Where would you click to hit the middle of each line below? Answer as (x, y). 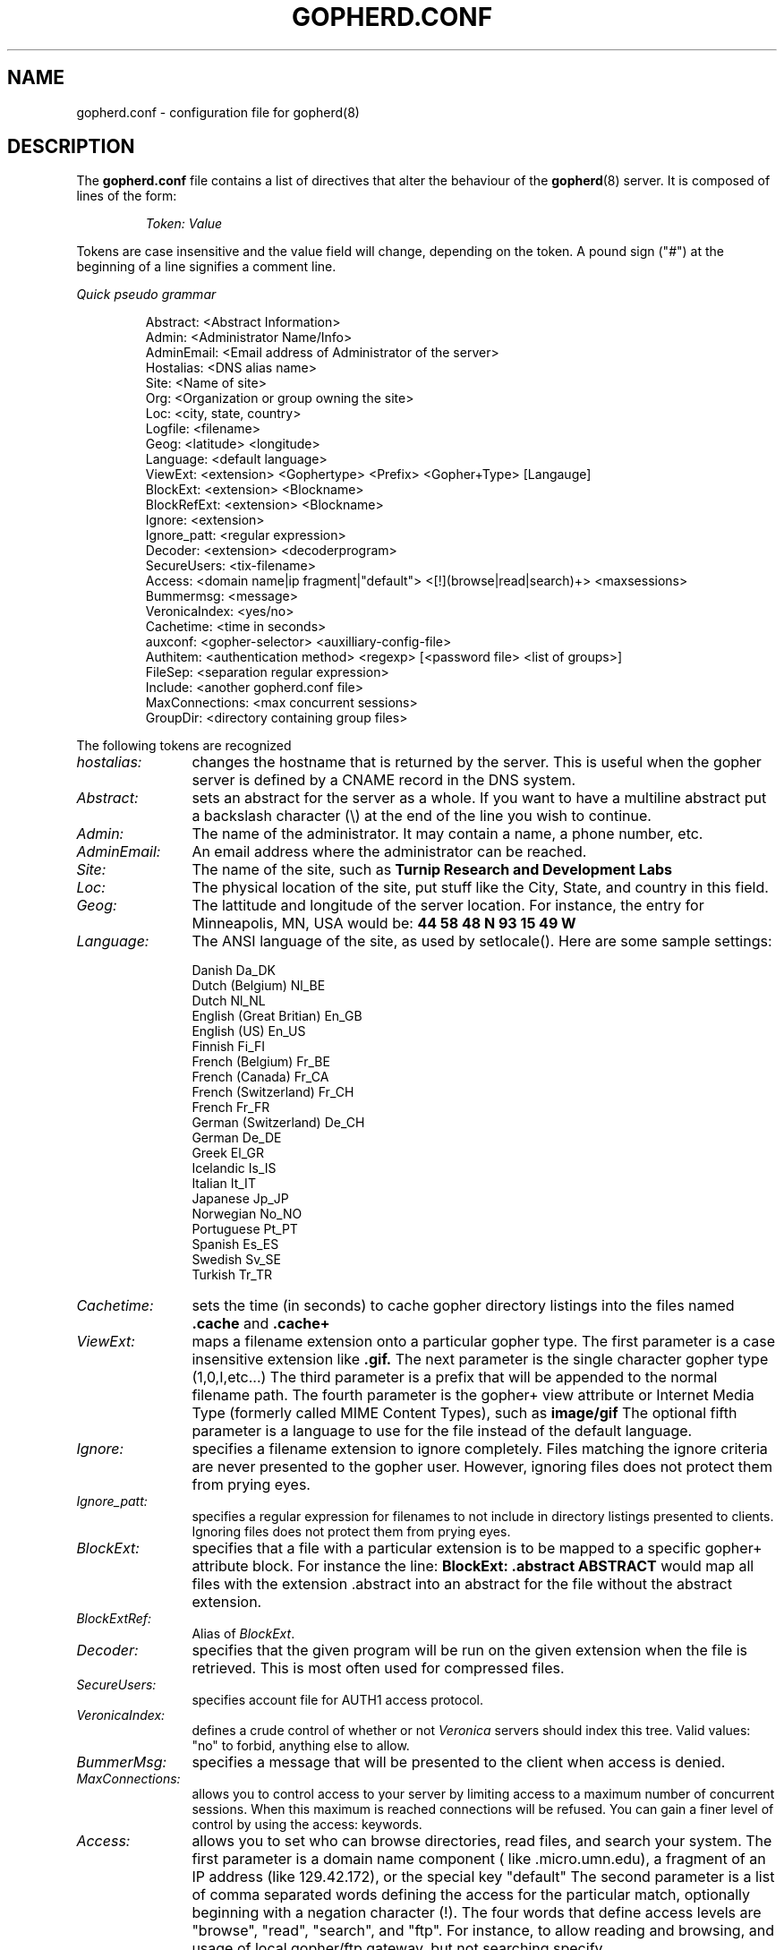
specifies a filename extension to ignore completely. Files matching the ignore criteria (480, 1449)
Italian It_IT (224, 1184)
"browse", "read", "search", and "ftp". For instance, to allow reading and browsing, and (483, 1931)
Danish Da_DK (234, 971)
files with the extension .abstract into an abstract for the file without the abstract (462, 1584)
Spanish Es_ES (235, 1244)
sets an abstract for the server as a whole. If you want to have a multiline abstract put (479, 798)
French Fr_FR (231, 1108)
